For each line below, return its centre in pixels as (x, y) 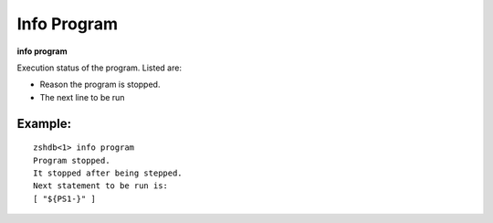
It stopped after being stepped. (108, 173)
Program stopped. (72, 160)
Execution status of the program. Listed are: (100, 68)
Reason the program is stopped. (100, 85)
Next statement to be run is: (101, 186)
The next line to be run (82, 97)
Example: (44, 123)
